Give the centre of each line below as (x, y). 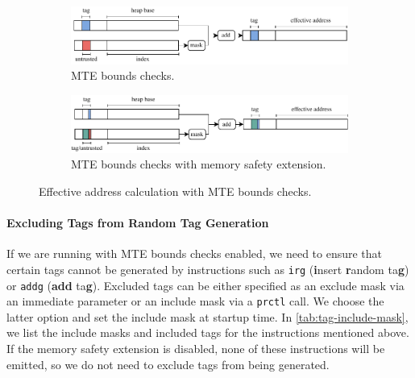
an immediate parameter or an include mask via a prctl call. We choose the (195, 301)
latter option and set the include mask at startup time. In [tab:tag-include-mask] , (207, 316)
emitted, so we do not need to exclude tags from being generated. (168, 364)
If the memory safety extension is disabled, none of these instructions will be (196, 348)
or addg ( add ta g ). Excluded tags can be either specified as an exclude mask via (205, 285)
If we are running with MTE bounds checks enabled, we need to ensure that (195, 253)
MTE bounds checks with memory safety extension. (199, 164)
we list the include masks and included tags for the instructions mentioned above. (208, 332)
